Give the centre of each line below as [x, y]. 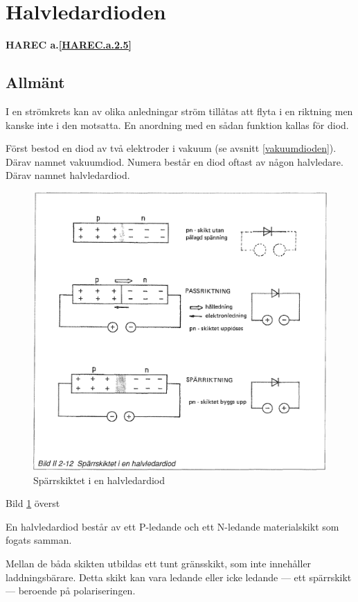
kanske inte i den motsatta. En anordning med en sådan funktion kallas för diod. [177, 124]
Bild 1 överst [33, 503]
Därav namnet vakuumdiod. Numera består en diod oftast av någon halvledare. [174, 161]
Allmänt [35, 82]
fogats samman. [39, 540]
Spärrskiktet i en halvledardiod [99, 480]
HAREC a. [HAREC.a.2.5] [69, 45]
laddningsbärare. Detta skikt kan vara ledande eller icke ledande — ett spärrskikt [179, 577]
